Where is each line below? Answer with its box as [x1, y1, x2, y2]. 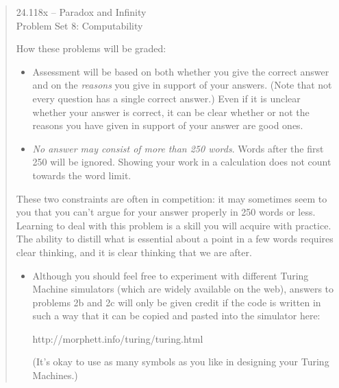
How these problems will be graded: [16, 41, 166, 56]
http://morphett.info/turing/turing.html [32, 331, 203, 345]
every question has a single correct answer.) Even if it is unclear [32, 91, 301, 105]
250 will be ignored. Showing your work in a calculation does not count [32, 155, 331, 169]
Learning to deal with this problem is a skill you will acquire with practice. [16, 218, 331, 232]
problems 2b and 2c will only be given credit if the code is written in [32, 295, 321, 309]
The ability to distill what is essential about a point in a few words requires [16, 231, 334, 246]
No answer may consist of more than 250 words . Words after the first [32, 141, 324, 155]
